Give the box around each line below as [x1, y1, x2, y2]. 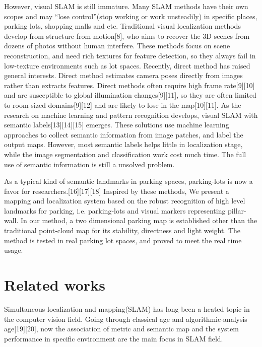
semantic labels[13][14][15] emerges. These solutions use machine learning [4, 119, 229, 130]
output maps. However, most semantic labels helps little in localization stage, [4, 139, 243, 150]
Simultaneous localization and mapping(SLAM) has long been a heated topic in [4, 303, 250, 314]
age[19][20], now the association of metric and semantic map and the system [4, 323, 239, 334]
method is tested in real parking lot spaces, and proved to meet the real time [4, 235, 242, 245]
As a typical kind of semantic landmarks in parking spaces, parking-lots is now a [4, 176, 253, 186]
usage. [4, 245, 23, 255]
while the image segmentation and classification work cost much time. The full [4, 149, 246, 159]
